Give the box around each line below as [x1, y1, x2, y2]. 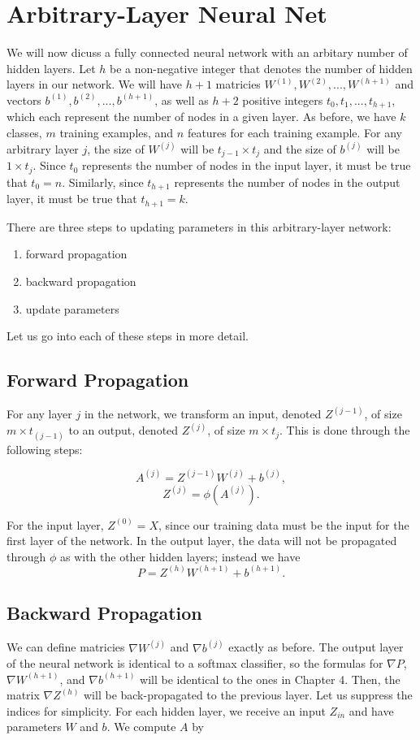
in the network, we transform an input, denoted [84, 405, 322, 422]
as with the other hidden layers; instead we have [59, 547, 301, 565]
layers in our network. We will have [6, 76, 183, 93]
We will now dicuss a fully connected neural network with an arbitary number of [6, 44, 408, 61]
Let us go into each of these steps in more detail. [6, 327, 249, 344]
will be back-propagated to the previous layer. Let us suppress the [84, 686, 413, 703]
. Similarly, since [62, 173, 144, 190]
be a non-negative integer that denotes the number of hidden [110, 59, 413, 76]
